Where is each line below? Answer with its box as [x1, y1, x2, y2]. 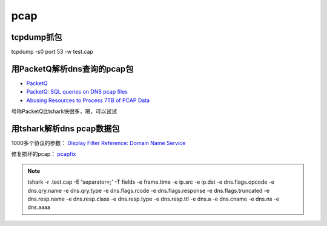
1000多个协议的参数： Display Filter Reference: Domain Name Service [11, 140, 186, 147]
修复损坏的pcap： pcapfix [11, 150, 76, 158]
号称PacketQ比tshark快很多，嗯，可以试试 [11, 108, 117, 115]
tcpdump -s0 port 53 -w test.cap [11, 48, 94, 56]
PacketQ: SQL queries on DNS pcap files [26, 88, 128, 95]
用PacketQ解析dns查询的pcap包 [11, 63, 134, 74]
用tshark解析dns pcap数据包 [11, 123, 120, 134]
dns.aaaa [27, 204, 51, 211]
